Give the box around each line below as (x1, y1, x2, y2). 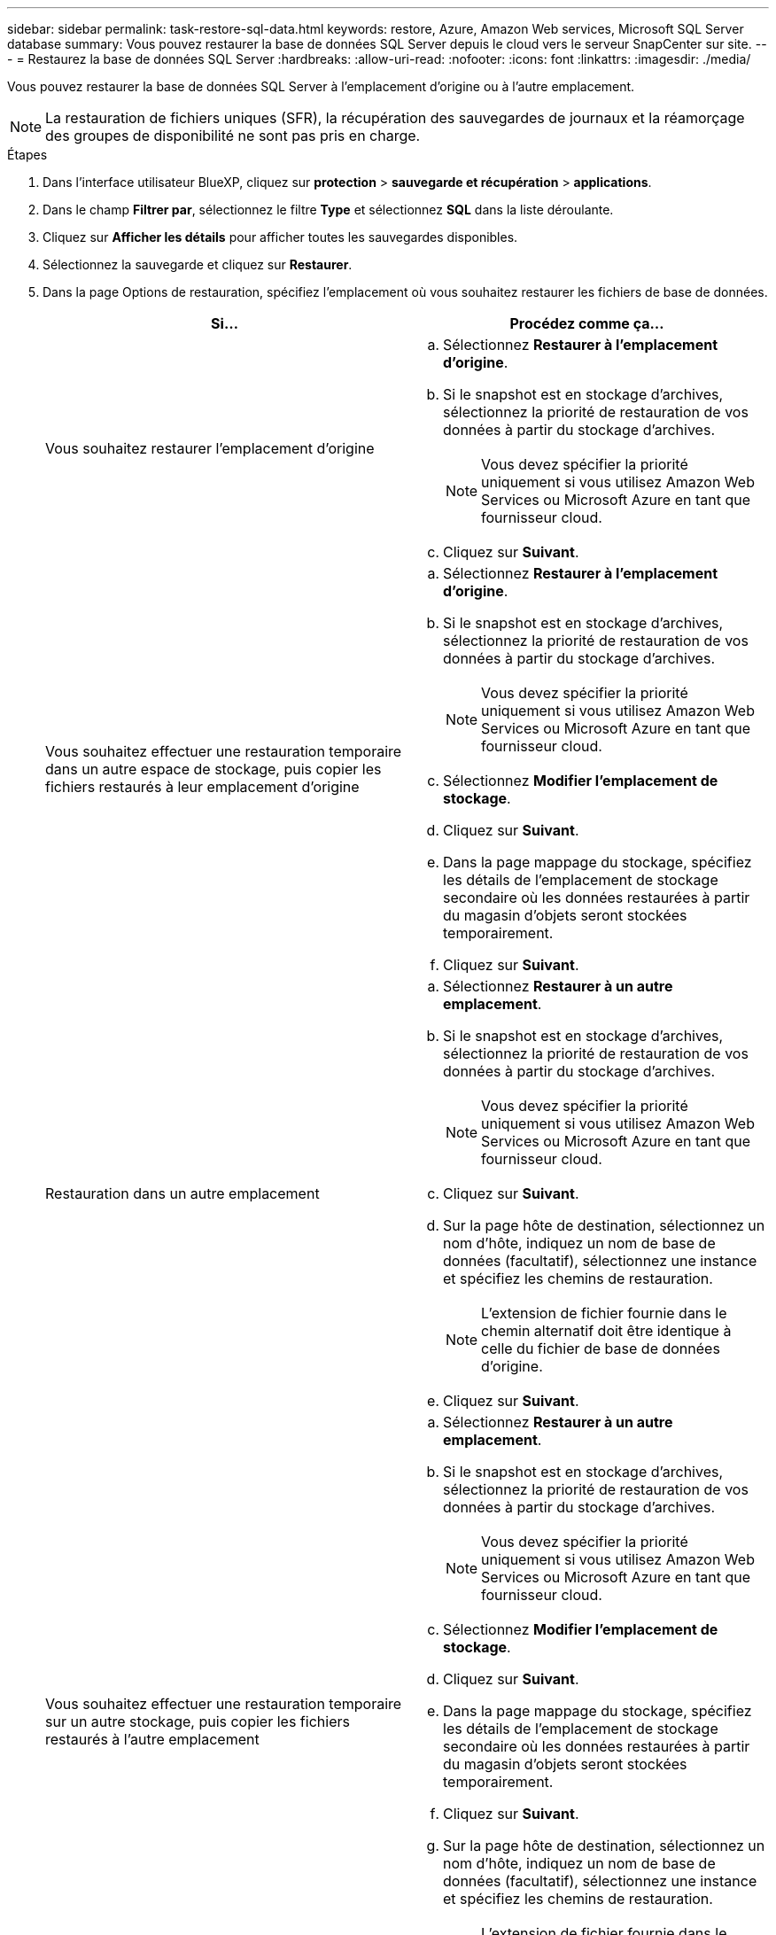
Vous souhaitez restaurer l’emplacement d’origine (45, 439, 375, 457)
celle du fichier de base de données (481, 1340, 720, 1357)
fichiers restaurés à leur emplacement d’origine (45, 778, 360, 796)
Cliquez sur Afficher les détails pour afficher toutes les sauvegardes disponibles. (43, 229, 518, 245)
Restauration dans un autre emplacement (45, 1185, 320, 1202)
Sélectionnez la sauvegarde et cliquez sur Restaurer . (43, 257, 353, 272)
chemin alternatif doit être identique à (481, 1322, 732, 1340)
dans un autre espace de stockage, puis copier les (45, 760, 382, 778)
